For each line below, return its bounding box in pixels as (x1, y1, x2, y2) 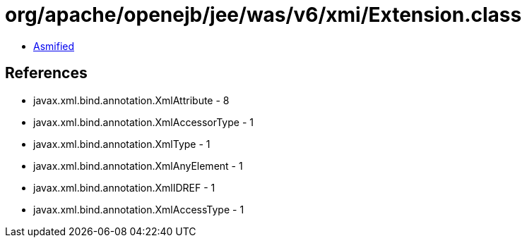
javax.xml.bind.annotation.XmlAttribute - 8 (33, 94, 230, 106)
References (5, 64, 88, 82)
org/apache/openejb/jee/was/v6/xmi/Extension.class (5, 3, 522, 27)
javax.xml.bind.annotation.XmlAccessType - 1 (33, 203, 244, 216)
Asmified (33, 39, 75, 52)
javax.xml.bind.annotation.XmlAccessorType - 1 (33, 116, 254, 128)
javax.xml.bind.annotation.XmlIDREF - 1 (33, 181, 215, 194)
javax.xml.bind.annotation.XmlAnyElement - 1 (33, 159, 243, 172)
